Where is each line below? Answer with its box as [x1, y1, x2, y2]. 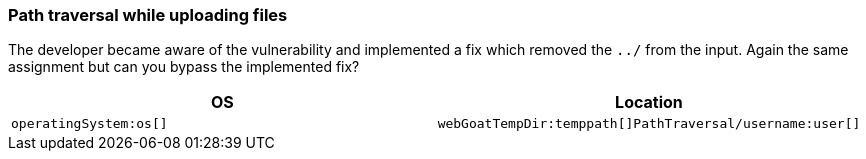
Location [615, 92, 683, 113]
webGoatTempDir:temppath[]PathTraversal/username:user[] [437, 116, 861, 132]
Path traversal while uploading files [8, 5, 288, 25]
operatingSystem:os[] [11, 116, 168, 132]
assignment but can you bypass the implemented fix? [8, 58, 360, 76]
